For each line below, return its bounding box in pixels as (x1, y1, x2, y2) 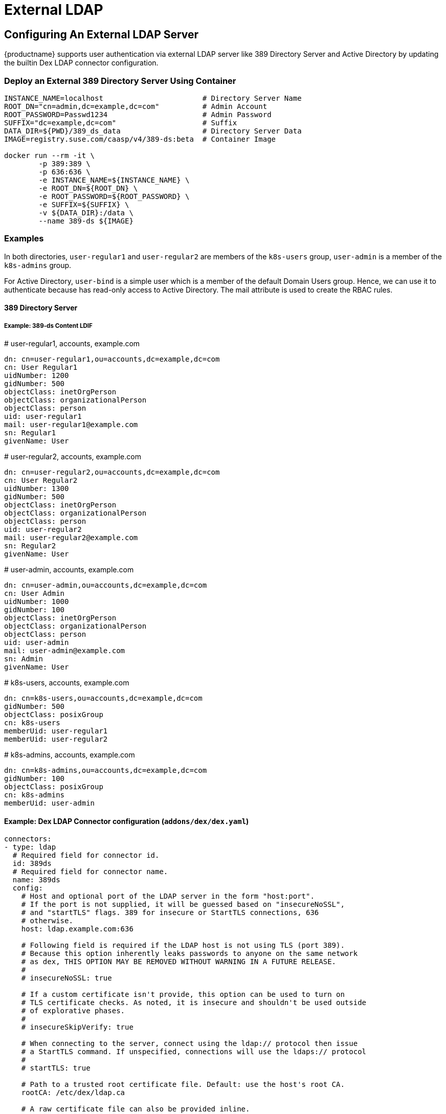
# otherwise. (21, 917, 73, 925)
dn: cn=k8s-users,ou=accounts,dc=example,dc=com (4, 694, 203, 703)
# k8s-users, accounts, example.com (4, 678, 129, 687)
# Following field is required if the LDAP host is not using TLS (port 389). (21, 941, 345, 950)
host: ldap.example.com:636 (21, 925, 133, 933)
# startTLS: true (21, 1064, 91, 1073)
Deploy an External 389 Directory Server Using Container (4, 75, 236, 86)
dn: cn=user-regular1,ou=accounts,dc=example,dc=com (4, 355, 220, 364)
